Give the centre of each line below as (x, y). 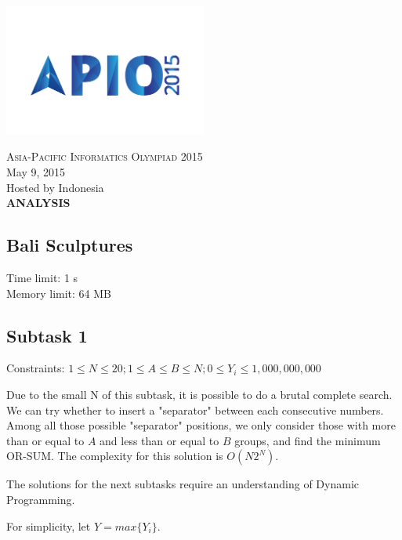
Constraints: (36, 368)
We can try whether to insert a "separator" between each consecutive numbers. (195, 410)
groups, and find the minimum (308, 440)
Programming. (41, 500)
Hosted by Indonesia (55, 187)
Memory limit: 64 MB (59, 293)
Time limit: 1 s (42, 278)
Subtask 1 (47, 335)
